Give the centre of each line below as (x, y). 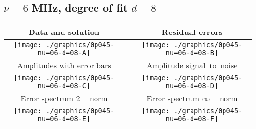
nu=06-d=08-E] (64, 119)
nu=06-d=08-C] (64, 86)
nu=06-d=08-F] (192, 119)
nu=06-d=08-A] (64, 53)
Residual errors (192, 32)
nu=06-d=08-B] (192, 53)
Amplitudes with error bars (64, 65)
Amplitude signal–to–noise (192, 65)
